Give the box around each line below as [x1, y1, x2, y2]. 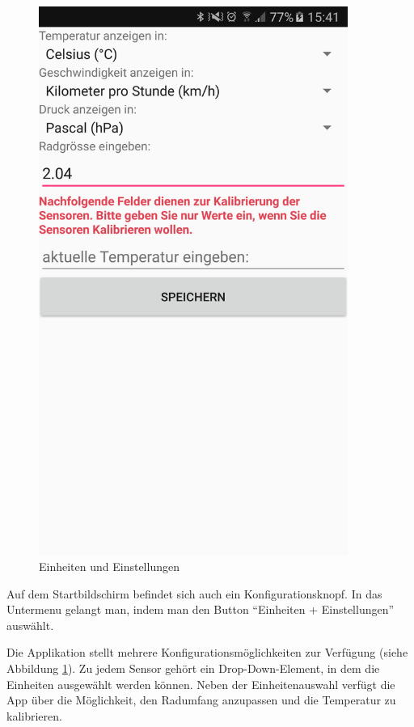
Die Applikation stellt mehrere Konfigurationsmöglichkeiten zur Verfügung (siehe [6, 644, 408, 661]
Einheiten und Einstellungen [39, 557, 180, 574]
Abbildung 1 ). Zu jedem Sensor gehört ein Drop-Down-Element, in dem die [6, 659, 380, 676]
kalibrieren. [6, 707, 62, 724]
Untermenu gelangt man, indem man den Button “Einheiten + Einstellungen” [6, 601, 395, 618]
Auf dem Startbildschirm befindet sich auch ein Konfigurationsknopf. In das [6, 585, 382, 602]
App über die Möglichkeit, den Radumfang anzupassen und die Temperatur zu [6, 691, 396, 708]
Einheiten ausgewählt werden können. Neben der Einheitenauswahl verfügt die [6, 675, 395, 692]
